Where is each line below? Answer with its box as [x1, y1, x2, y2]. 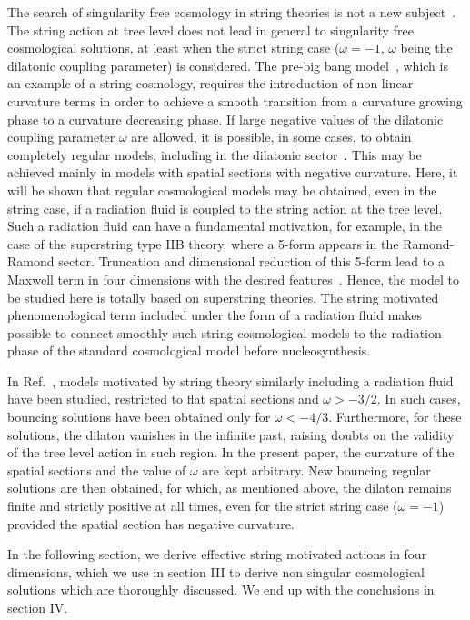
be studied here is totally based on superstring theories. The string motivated [7, 287, 439, 306]
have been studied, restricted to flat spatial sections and [7, 389, 319, 408]
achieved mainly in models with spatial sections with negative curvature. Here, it [7, 163, 458, 182]
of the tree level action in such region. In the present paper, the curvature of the [7, 443, 455, 462]
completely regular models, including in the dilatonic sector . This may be [7, 145, 422, 164]
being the [400, 38, 453, 57]
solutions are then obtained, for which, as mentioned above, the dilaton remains [7, 478, 452, 497]
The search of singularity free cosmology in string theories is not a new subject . [7, 3, 456, 21]
